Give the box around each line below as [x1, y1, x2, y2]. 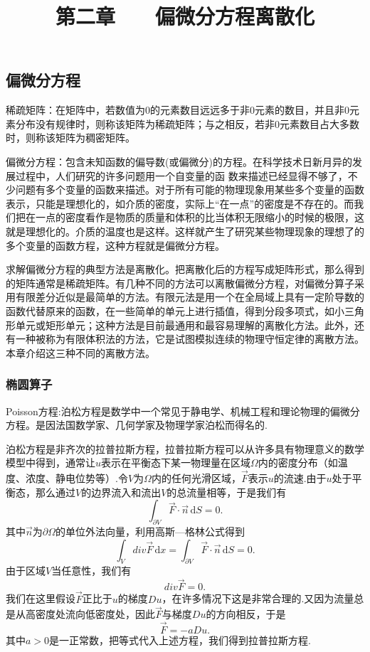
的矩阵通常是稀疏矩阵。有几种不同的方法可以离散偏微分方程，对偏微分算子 [6, 275, 354, 290]
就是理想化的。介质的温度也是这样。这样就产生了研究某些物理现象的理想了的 [6, 223, 364, 238]
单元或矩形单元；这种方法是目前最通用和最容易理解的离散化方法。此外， [15, 317, 354, 332]
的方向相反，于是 [206, 606, 286, 621]
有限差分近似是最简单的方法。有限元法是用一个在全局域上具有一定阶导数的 [15, 289, 364, 304]
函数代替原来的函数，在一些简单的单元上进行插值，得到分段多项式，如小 [6, 303, 344, 318]
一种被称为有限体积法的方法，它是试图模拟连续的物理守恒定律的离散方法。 [15, 331, 364, 346]
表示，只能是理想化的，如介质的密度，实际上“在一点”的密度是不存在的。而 [6, 196, 354, 210]
